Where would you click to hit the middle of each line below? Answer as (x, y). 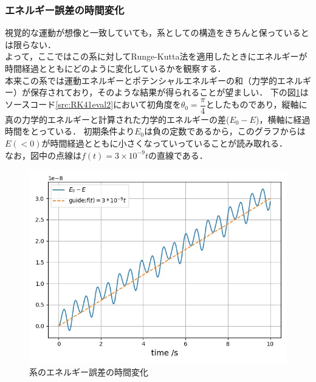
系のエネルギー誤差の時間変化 (89, 371)
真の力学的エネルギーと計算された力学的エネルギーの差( (117, 119)
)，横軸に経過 (283, 119)
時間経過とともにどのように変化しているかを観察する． (115, 68)
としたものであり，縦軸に (256, 104)
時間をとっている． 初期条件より (70, 131)
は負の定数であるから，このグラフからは (225, 131)
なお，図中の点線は (43, 155)
